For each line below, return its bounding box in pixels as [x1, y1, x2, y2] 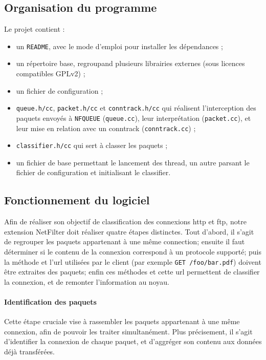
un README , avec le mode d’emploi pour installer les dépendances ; [16, 40, 223, 51]
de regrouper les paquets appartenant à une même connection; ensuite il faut [4, 236, 245, 247]
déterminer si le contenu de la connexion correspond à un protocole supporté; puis [4, 246, 262, 257]
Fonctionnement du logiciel [4, 192, 150, 208]
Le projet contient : [4, 24, 65, 34]
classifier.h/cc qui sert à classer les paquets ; [16, 140, 168, 151]
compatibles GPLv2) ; [16, 68, 85, 79]
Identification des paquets [4, 297, 97, 307]
